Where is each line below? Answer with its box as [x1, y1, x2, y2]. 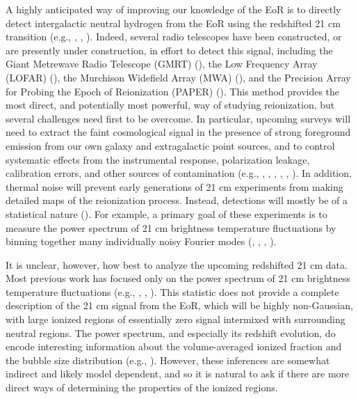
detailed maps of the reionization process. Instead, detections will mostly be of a [6, 193, 348, 208]
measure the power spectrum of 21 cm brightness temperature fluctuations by [6, 220, 336, 235]
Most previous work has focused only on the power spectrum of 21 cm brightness [6, 271, 350, 285]
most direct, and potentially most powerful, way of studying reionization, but [6, 97, 335, 112]
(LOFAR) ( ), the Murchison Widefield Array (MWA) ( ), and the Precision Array [6, 70, 351, 84]
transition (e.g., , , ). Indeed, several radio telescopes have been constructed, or [6, 29, 342, 44]
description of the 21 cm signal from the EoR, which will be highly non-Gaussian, [6, 298, 353, 313]
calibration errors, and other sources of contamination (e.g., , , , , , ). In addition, [6, 166, 352, 180]
